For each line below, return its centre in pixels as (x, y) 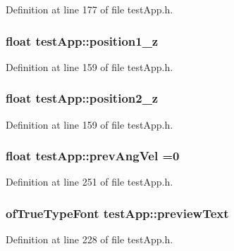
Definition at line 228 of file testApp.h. (90, 239)
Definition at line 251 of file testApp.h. (90, 182)
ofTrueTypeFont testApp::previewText (117, 213)
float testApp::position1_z (82, 40)
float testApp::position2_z (82, 98)
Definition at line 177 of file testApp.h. (90, 9)
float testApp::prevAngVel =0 (93, 156)
